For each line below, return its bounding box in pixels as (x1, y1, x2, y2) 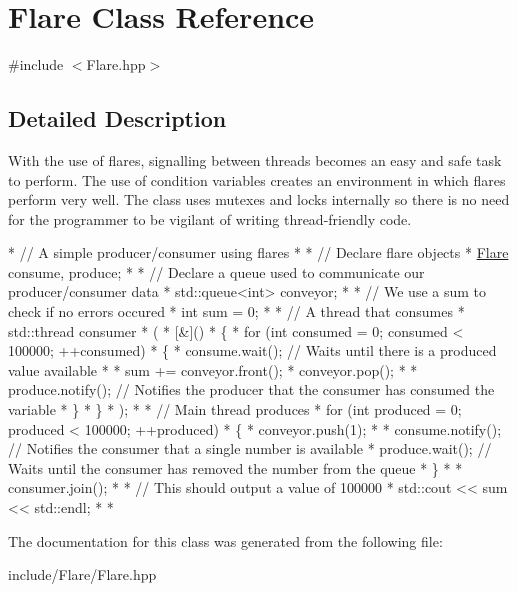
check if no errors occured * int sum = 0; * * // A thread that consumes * (8, 301, 465, 322)
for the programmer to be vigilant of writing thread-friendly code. (8, 208, 412, 229)
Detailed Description (8, 103, 227, 134)
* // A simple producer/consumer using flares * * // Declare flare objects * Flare (8, 242, 509, 263)
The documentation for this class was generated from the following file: (8, 530, 443, 551)
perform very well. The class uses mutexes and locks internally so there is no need (8, 189, 510, 210)
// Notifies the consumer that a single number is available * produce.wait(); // (8, 438, 492, 459)
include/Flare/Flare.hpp (8, 564, 157, 585)
